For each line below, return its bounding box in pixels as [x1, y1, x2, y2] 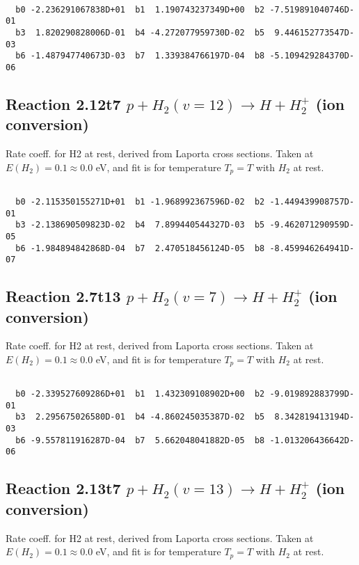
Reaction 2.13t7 [6, 477, 121, 499]
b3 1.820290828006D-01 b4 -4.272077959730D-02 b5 [15, 27, 265, 38]
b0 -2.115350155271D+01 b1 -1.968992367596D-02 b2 [15, 196, 265, 207]
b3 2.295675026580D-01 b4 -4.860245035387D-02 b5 [15, 412, 265, 422]
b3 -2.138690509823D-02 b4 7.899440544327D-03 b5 [15, 220, 265, 230]
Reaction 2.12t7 [6, 93, 121, 114]
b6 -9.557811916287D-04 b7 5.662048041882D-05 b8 [15, 435, 265, 445]
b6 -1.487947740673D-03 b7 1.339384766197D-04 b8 [15, 51, 265, 61]
